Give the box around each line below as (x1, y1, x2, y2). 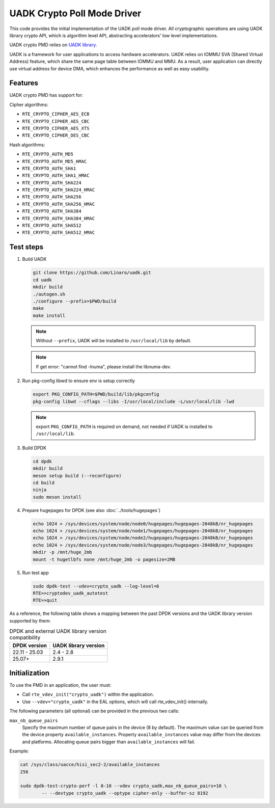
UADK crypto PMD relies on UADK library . (9, 42, 97, 48)
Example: (9, 748, 29, 754)
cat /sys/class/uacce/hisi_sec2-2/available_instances (20, 762, 160, 768)
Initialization (9, 668, 50, 677)
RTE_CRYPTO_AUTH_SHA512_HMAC (22, 230, 95, 235)
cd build (33, 479, 55, 486)
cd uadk (33, 277, 52, 283)
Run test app (22, 570, 49, 576)
